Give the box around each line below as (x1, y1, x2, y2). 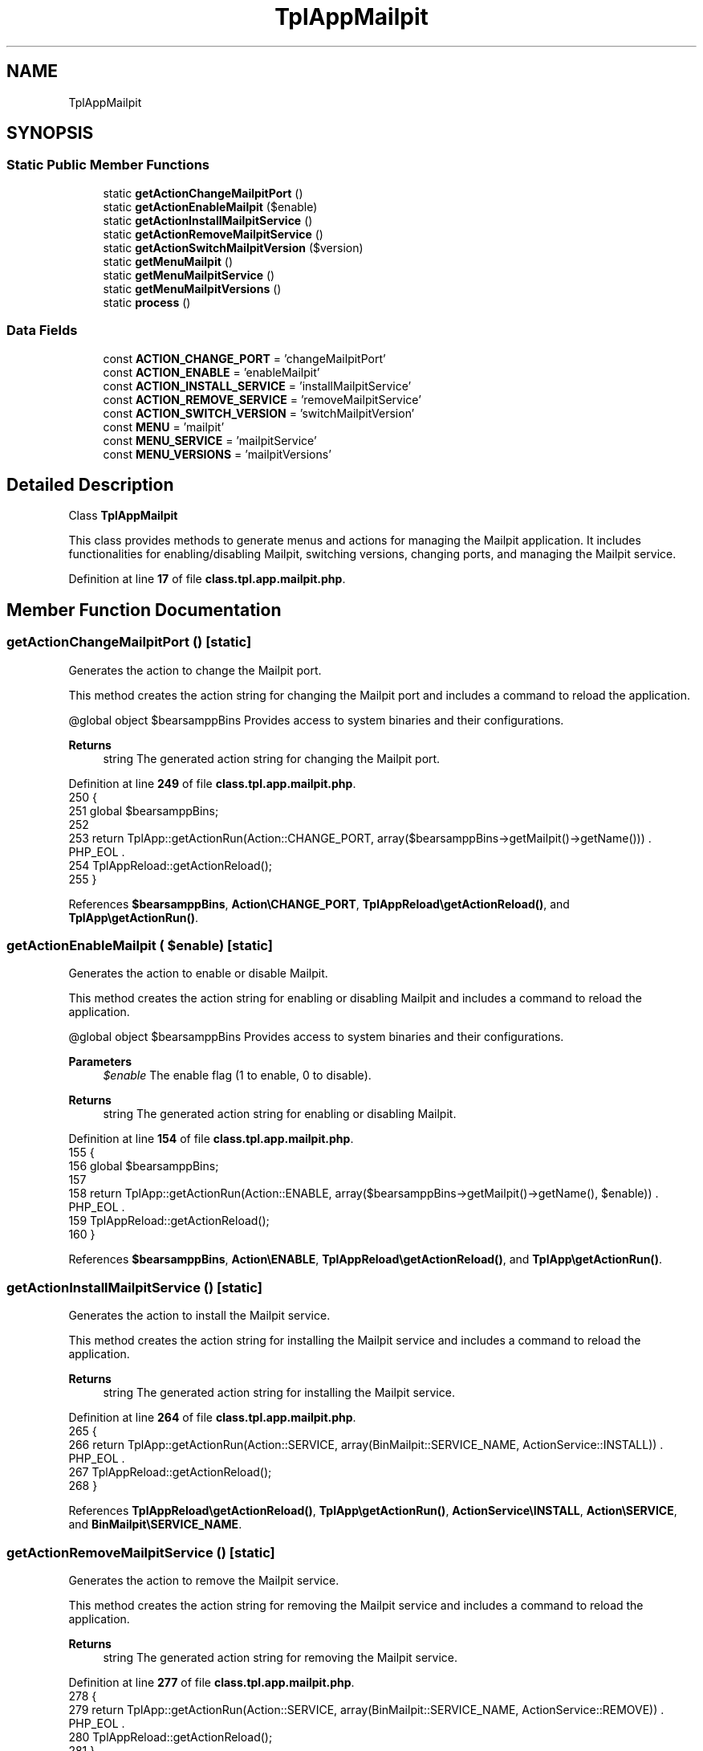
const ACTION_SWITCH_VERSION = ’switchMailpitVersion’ (103, 406, 415, 420)
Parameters (68, 1055, 132, 1069)
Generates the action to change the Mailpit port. (68, 663, 322, 677)
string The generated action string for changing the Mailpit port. (103, 751, 441, 765)
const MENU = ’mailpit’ (103, 419, 225, 434)
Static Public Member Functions (6, 157, 210, 173)
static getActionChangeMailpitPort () (103, 186, 303, 200)
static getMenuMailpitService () (103, 267, 275, 282)
